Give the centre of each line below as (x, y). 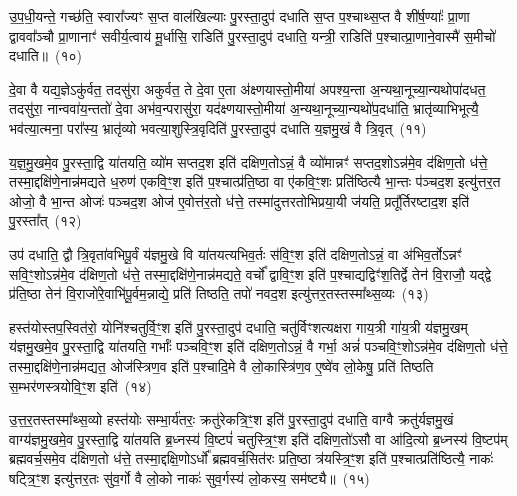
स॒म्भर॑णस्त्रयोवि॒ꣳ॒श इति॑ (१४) (80, 385)
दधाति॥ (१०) (45, 55)
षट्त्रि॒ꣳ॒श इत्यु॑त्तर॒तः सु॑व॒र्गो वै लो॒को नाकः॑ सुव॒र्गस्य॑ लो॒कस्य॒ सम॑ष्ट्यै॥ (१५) (189, 477)
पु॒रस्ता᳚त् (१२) (45, 220)
